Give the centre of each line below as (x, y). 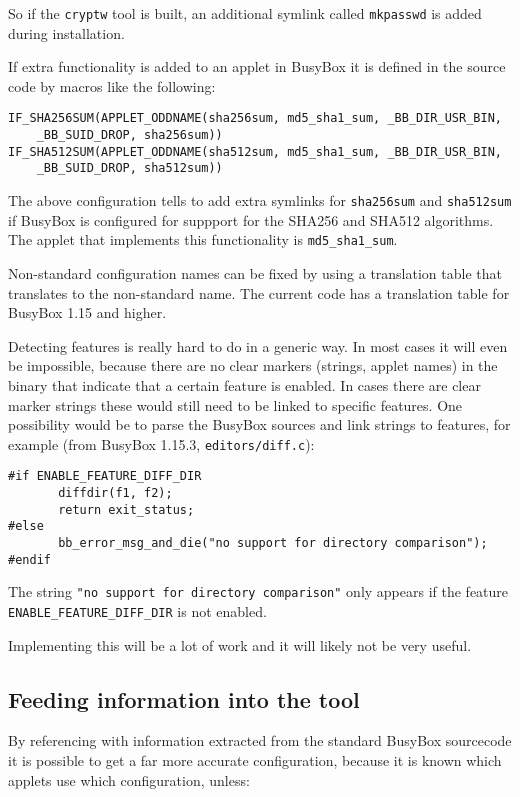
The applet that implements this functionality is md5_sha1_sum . (203, 239)
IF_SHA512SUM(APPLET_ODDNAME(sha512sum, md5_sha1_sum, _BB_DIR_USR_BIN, (255, 151)
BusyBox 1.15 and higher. (87, 312)
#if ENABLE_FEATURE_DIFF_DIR (105, 476)
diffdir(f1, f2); (115, 493)
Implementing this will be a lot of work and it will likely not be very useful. (240, 644)
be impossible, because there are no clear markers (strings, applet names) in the (253, 365)
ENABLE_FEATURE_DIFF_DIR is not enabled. (137, 610)
